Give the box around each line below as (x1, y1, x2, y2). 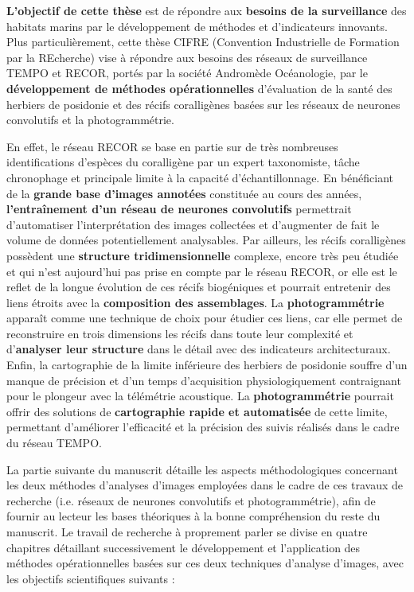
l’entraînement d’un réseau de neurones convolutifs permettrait (6, 201, 352, 217)
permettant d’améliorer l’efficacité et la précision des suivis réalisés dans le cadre (6, 419, 400, 435)
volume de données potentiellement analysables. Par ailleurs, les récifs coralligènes (6, 232, 406, 248)
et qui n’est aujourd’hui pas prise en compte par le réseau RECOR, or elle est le (6, 263, 397, 279)
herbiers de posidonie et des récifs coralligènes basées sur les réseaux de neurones (6, 95, 400, 112)
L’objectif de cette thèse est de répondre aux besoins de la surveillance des (6, 2, 407, 18)
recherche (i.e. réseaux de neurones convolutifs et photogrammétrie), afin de (6, 492, 376, 508)
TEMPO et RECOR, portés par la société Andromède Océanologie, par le (6, 64, 368, 81)
